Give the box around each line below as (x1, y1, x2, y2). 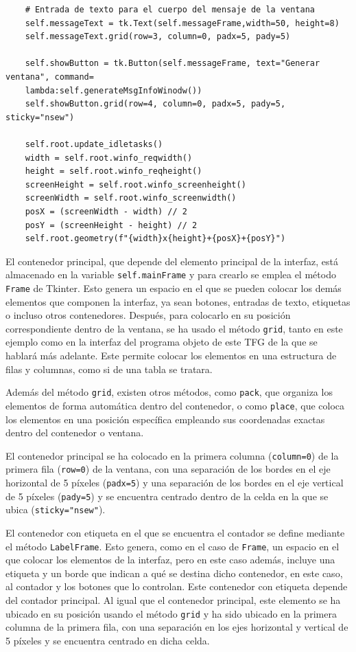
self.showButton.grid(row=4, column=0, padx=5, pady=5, (25, 99, 286, 109)
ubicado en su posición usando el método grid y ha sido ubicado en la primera (5, 606, 337, 620)
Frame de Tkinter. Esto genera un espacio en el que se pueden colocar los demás (5, 280, 342, 295)
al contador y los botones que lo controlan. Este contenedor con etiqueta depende (5, 579, 348, 594)
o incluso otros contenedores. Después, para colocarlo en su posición (5, 308, 291, 322)
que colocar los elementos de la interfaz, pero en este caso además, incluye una (5, 552, 335, 567)
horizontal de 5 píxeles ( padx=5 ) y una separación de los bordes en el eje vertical (5, 475, 344, 490)
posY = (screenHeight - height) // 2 (25, 220, 198, 230)
